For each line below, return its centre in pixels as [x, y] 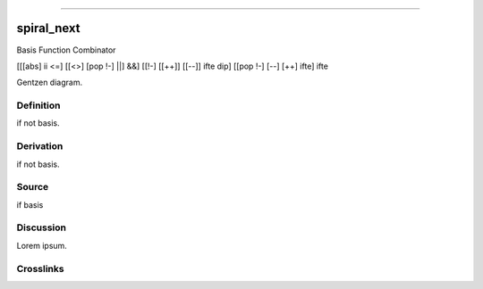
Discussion [42, 227]
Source [33, 187]
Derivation [40, 146]
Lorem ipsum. [42, 245]
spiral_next [48, 28]
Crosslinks [40, 268]
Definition [38, 105]
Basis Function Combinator [66, 50]
